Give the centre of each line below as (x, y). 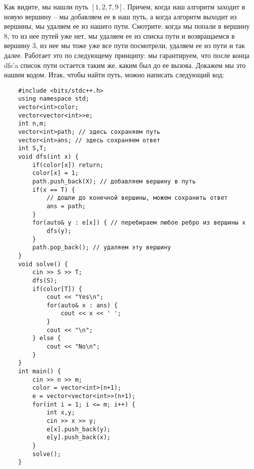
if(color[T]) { (57, 289)
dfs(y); (59, 231)
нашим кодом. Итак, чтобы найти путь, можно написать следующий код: (114, 75)
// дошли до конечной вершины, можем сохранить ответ (137, 198)
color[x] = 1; (56, 173)
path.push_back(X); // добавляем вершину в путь (114, 181)
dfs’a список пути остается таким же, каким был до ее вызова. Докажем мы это (125, 65)
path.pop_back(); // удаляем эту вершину (102, 248)
